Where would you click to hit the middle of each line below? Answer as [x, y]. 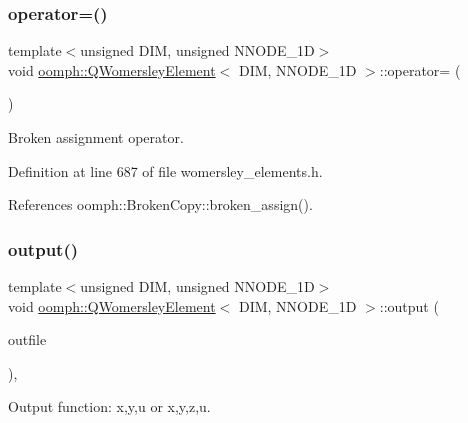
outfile [27, 339]
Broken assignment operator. [96, 137]
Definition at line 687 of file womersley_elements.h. [165, 170]
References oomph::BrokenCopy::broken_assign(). [160, 204]
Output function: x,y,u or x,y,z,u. [109, 406]
